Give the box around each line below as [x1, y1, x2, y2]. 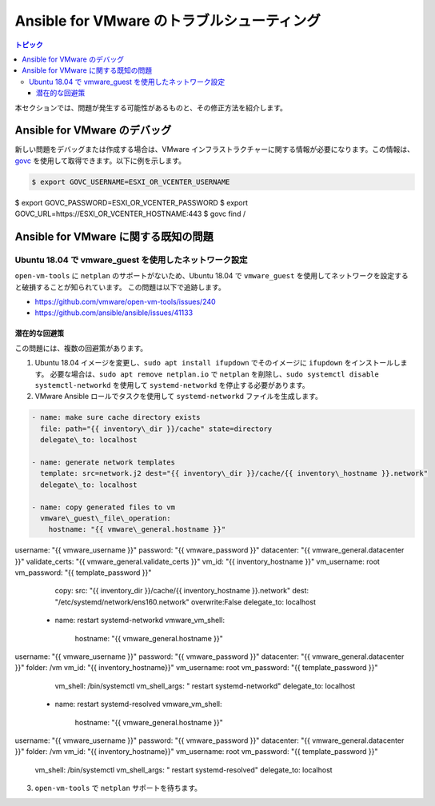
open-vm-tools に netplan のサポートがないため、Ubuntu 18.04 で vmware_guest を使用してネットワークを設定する [14, 271, 409, 281]
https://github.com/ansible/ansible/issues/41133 [34, 308, 194, 317]
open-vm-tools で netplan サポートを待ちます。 [34, 784, 202, 793]
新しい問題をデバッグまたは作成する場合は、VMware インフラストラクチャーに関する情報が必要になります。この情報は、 [14, 145, 415, 154]
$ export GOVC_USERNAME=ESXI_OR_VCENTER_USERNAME [31, 177, 230, 186]
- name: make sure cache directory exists [31, 413, 201, 422]
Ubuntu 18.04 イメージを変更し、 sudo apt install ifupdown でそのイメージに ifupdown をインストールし [34, 358, 401, 368]
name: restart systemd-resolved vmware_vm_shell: [54, 700, 222, 709]
